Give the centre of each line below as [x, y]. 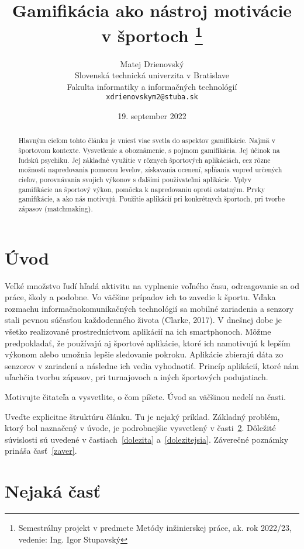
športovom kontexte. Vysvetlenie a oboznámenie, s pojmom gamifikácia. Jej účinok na [149, 150]
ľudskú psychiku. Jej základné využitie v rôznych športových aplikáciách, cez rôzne [144, 160]
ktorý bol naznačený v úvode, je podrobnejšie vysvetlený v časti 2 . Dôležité [140, 428]
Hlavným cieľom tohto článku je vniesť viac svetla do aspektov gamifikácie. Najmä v [147, 140]
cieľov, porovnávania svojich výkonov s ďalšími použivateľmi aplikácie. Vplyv [135, 180]
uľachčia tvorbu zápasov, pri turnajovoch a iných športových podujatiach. [137, 377]
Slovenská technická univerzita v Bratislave [152, 75]
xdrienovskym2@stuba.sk [152, 97]
